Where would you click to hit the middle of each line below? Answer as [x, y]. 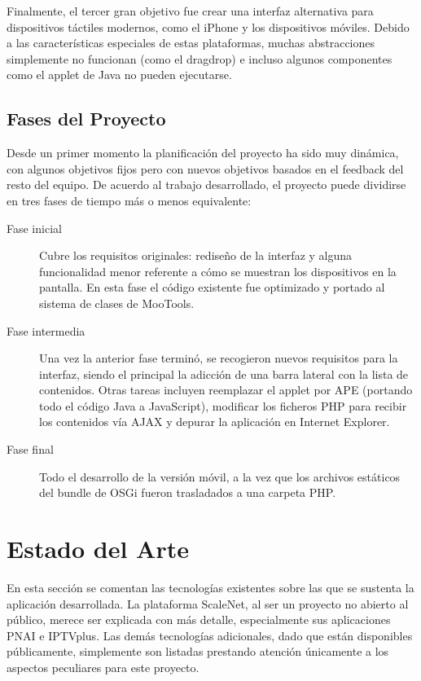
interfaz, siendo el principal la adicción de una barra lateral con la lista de [224, 373]
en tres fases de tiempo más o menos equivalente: [129, 200]
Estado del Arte [98, 549]
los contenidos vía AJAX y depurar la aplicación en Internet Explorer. [215, 422]
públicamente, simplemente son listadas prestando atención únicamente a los [198, 651]
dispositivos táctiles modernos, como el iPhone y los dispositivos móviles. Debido [208, 26]
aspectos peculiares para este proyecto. [103, 667]
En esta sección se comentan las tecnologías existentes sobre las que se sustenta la [210, 587]
